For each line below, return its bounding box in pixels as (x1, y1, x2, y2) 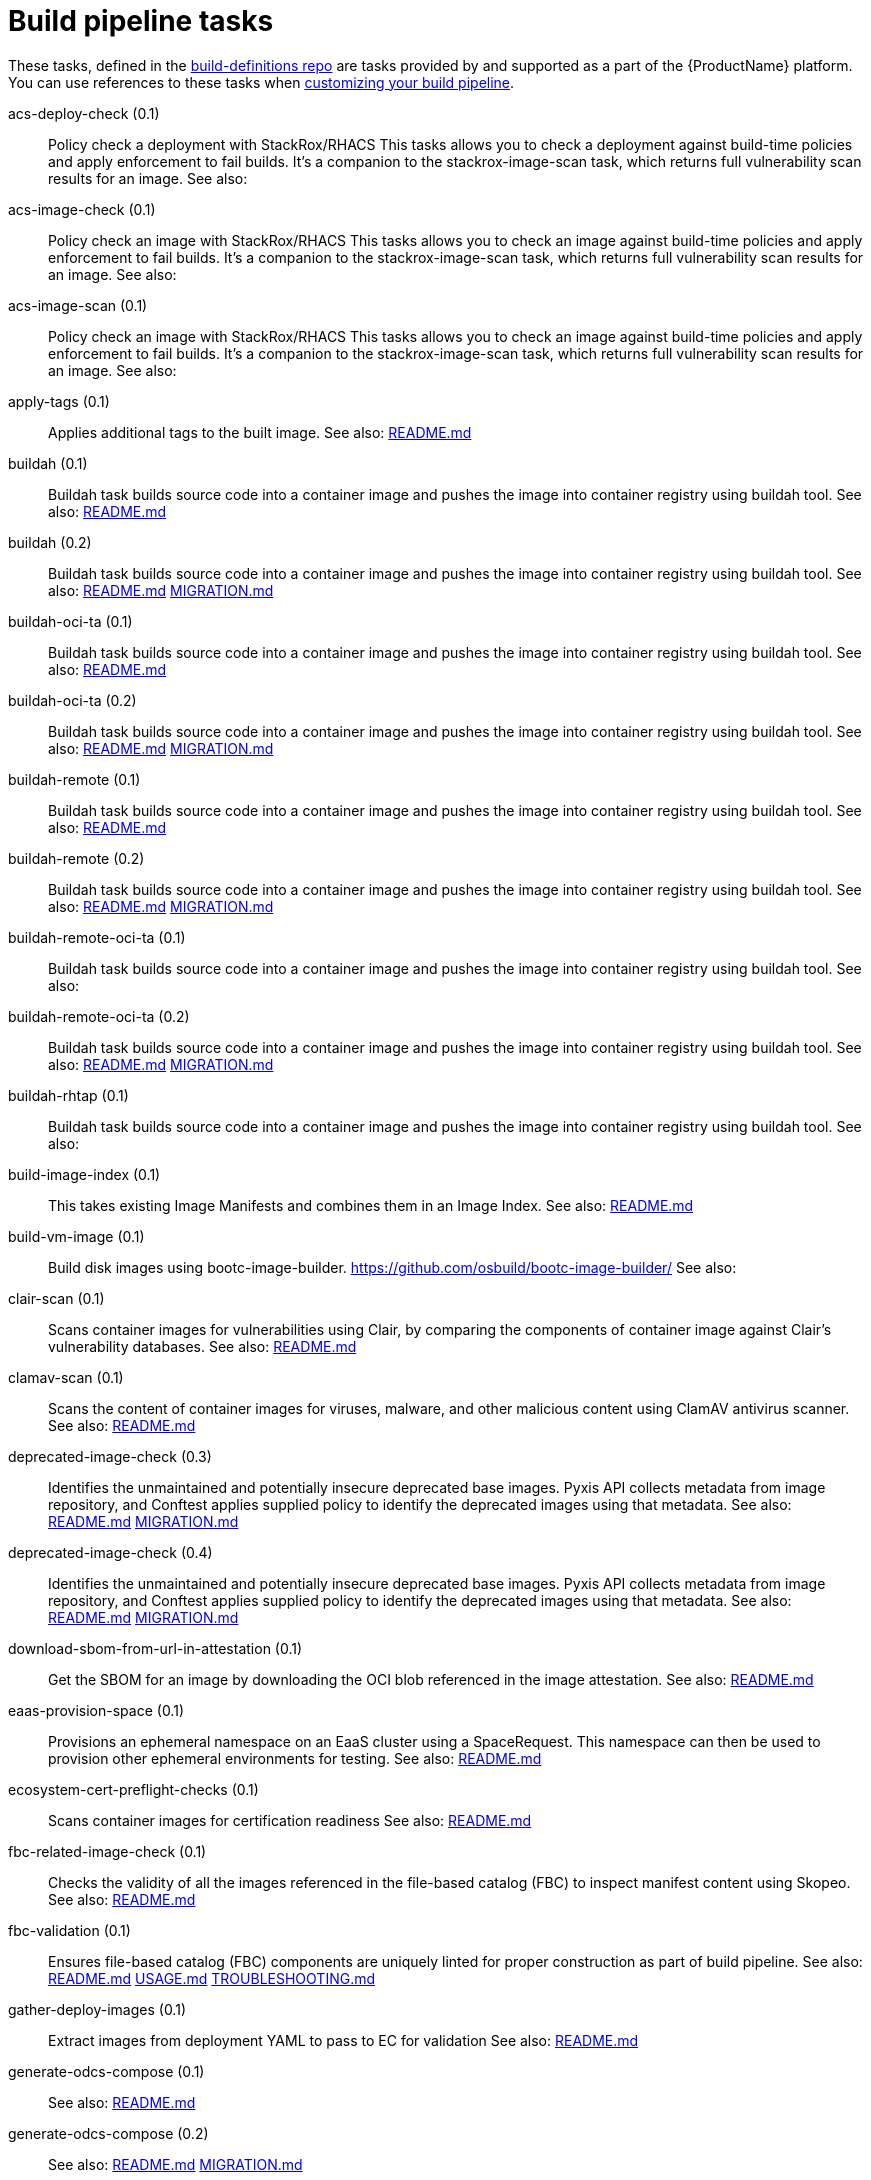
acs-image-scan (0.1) (8, 296, 148, 314)
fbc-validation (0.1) (8, 1921, 131, 1939)
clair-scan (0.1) (8, 1289, 105, 1307)
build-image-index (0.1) (8, 1165, 161, 1183)
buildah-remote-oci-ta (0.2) (8, 1007, 190, 1025)
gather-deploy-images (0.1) (8, 2000, 186, 2018)
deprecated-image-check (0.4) (8, 1543, 213, 1561)
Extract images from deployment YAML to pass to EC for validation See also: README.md (48, 2031, 639, 2049)
